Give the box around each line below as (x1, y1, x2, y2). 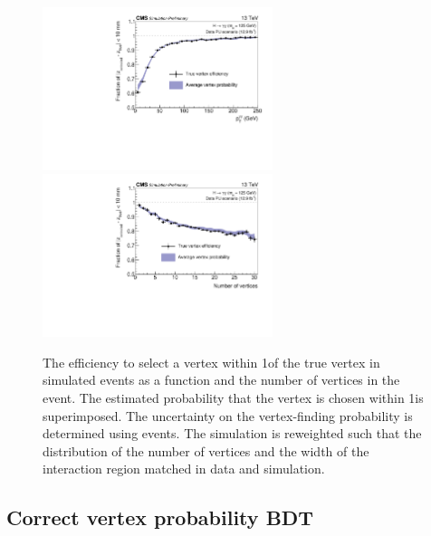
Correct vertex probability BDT (6, 503, 314, 531)
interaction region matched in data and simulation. (43, 459, 325, 478)
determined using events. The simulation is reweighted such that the (43, 424, 422, 443)
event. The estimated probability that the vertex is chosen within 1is (43, 388, 424, 407)
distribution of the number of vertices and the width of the (43, 441, 369, 460)
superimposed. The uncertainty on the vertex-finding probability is (43, 406, 413, 425)
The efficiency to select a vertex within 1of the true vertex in (43, 352, 380, 371)
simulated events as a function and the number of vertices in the (43, 370, 400, 389)
